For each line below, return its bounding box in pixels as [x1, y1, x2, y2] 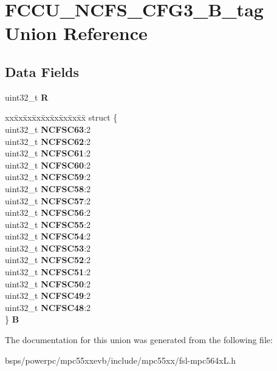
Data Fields [5, 62, 80, 81]
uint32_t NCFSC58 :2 [5, 182, 91, 195]
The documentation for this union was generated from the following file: [5, 333, 273, 346]
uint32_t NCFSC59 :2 [5, 170, 91, 183]
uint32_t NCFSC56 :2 [5, 206, 91, 219]
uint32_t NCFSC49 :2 [5, 289, 91, 302]
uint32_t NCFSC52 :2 [5, 253, 91, 266]
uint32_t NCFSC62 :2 [5, 135, 91, 147]
